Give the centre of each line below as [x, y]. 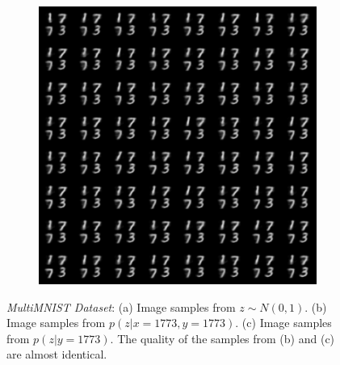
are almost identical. [57, 354]
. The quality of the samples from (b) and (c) [222, 338]
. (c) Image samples [283, 323]
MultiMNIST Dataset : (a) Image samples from [121, 306]
